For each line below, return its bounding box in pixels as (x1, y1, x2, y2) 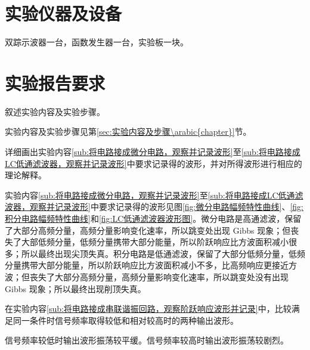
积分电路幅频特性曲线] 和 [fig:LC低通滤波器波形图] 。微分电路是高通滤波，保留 (5, 212, 302, 224)
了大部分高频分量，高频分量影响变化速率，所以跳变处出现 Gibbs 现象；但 (5, 224, 291, 236)
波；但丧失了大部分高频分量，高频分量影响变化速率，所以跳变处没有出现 (5, 270, 289, 283)
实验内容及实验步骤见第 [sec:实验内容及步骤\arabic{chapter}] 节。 (5, 125, 252, 138)
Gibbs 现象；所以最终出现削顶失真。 (5, 282, 146, 295)
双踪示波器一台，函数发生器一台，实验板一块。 (5, 36, 188, 48)
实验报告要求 (5, 70, 106, 95)
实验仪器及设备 (5, 1, 122, 26)
